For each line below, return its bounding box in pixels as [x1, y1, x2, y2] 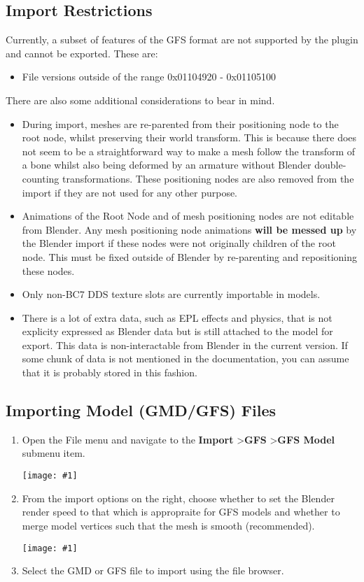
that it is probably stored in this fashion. [22, 365, 197, 380]
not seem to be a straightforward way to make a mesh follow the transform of [22, 143, 356, 158]
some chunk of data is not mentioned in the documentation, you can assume [22, 351, 349, 366]
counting [22, 171, 59, 185]
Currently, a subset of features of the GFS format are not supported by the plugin [6, 32, 358, 47]
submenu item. [22, 446, 85, 460]
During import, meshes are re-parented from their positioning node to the [22, 116, 339, 131]
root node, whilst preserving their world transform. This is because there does [22, 130, 357, 145]
